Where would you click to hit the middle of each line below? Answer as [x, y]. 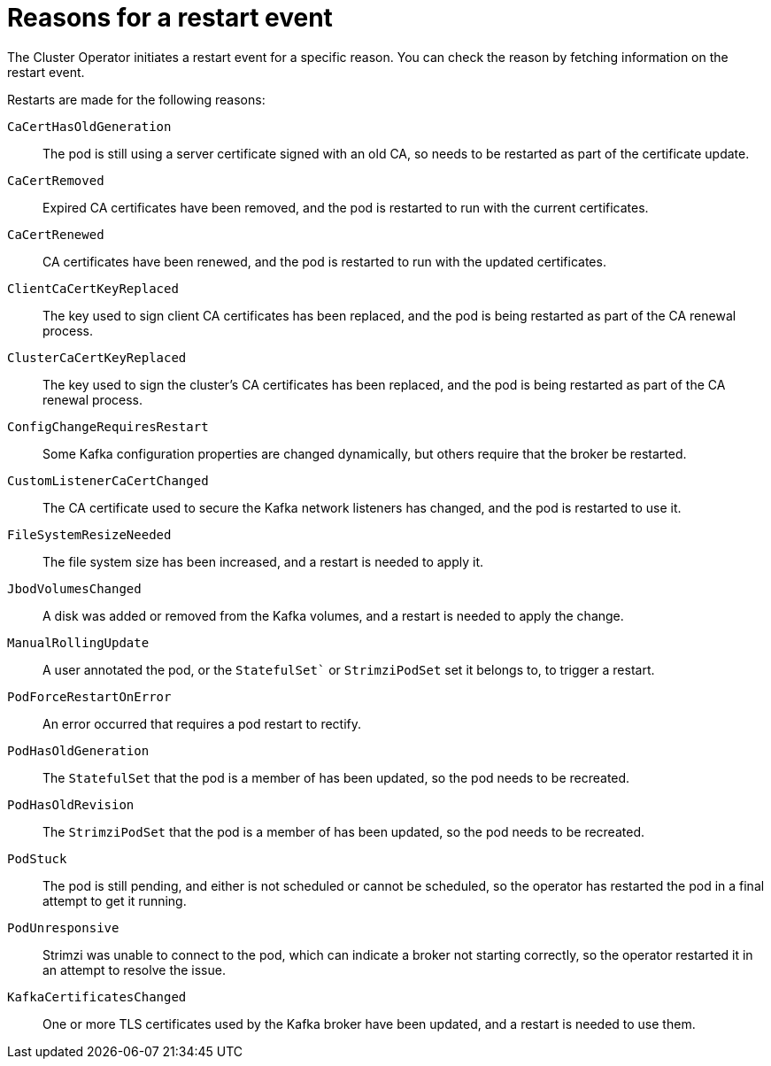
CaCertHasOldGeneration [89, 126]
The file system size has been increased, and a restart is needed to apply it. [263, 561]
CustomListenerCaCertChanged [108, 480]
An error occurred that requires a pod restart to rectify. [202, 723]
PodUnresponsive [63, 927]
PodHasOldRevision [71, 804]
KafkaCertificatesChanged [97, 996]
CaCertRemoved [56, 180]
